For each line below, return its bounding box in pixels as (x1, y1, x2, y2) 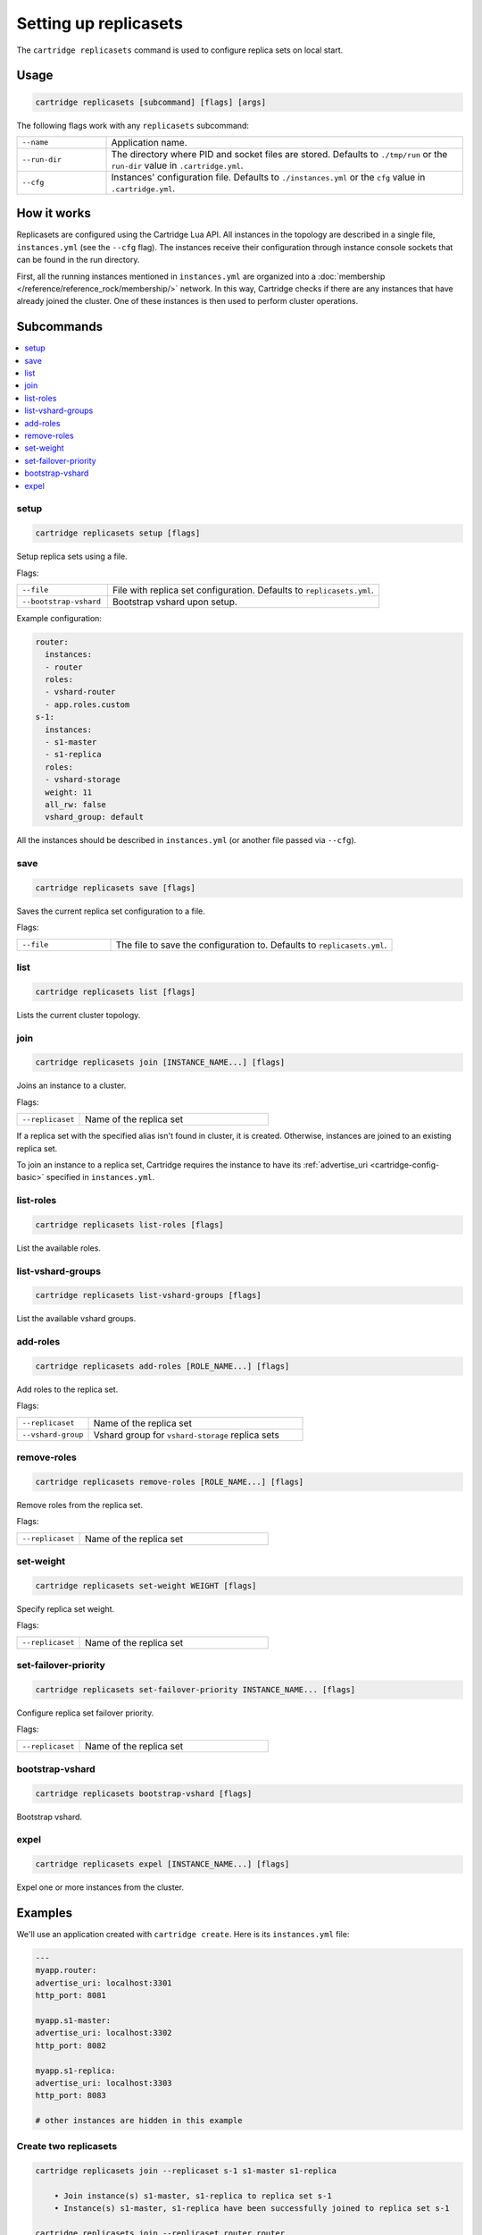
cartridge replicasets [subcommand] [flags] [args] (35, 97, 267, 107)
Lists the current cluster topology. (16, 1009, 141, 1020)
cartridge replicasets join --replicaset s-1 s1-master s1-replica (35, 2166, 337, 2176)
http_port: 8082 (35, 2040, 107, 2051)
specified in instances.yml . (46, 1172, 155, 1183)
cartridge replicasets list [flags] (35, 986, 196, 997)
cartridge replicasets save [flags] (35, 882, 196, 893)
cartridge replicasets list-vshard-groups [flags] (35, 1290, 262, 1301)
